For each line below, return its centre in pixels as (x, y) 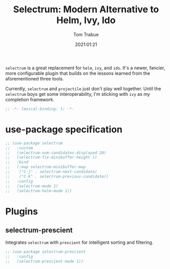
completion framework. (30, 99)
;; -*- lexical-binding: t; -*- (40, 109)
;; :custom (19, 148)
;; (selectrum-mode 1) (32, 186)
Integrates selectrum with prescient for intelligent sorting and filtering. (79, 242)
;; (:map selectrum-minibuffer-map (46, 167)
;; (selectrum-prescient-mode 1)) (44, 262)
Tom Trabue (86, 34)
